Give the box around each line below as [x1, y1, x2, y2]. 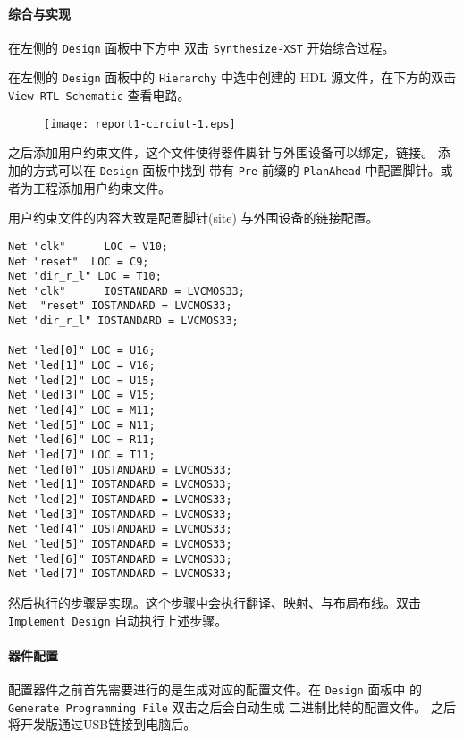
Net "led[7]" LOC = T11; [8, 449, 156, 462]
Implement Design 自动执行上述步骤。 [8, 610, 228, 629]
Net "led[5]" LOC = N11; [8, 418, 156, 432]
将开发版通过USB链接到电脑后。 [8, 715, 197, 734]
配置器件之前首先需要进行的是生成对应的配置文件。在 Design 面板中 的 [8, 680, 422, 698]
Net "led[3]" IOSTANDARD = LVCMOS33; [8, 508, 232, 521]
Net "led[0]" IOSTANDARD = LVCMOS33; [8, 463, 232, 476]
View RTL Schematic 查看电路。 [8, 86, 190, 105]
